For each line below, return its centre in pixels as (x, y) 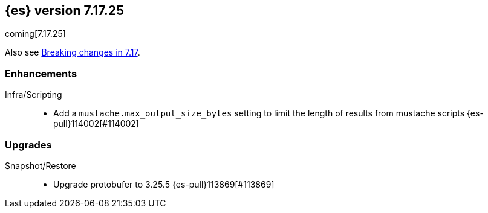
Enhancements (41, 73)
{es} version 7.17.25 (65, 11)
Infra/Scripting (34, 95)
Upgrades (28, 145)
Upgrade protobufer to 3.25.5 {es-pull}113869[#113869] (164, 184)
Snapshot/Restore (41, 165)
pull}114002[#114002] (96, 124)
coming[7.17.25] (35, 34)
